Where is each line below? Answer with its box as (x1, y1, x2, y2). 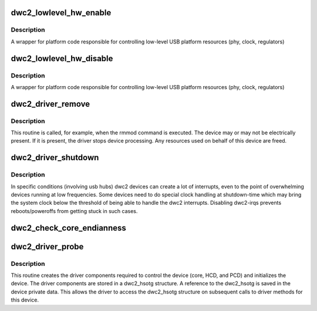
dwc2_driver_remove (11, 99, 90, 109)
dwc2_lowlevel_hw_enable (11, 8, 112, 18)
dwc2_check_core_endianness (11, 223, 126, 233)
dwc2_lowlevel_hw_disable (11, 53, 113, 63)
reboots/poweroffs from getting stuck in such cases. (11, 207, 138, 214)
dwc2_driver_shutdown (11, 153, 99, 163)
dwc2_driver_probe (11, 241, 84, 252)
